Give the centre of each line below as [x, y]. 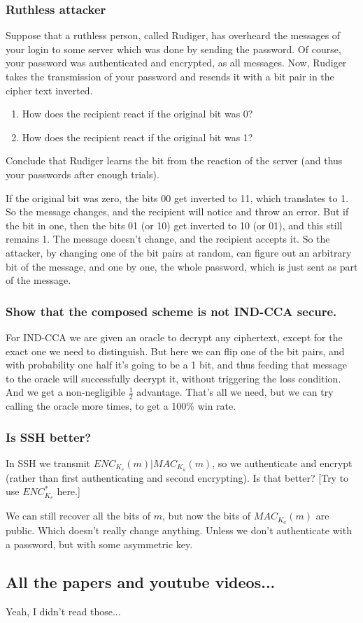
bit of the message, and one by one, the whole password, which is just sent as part [182, 266]
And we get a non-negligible [66, 392]
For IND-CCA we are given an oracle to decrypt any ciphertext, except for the [174, 337]
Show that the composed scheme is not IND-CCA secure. [171, 311]
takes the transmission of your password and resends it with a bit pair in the [170, 76]
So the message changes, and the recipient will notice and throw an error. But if [177, 212]
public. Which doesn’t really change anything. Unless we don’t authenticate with [179, 530]
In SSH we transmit [48, 463]
